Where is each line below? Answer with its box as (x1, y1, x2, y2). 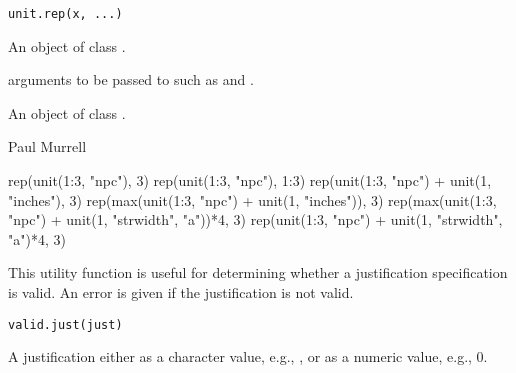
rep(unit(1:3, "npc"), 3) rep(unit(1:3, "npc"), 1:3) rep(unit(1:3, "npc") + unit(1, (8, 170, 492, 191)
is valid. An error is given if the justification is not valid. (8, 282, 354, 302)
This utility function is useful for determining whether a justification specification (8, 262, 508, 283)
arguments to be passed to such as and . (8, 69, 254, 90)
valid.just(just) (8, 317, 123, 332)
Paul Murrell (8, 136, 87, 157)
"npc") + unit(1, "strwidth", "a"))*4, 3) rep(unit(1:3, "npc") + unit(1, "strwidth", (8, 209, 503, 230)
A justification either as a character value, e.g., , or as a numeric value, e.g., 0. (8, 346, 488, 367)
